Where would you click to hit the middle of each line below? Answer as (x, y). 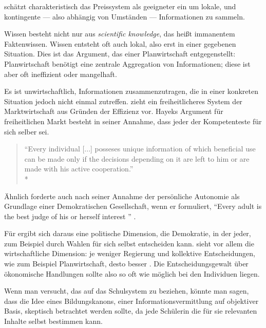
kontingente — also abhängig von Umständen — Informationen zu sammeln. (125, 16)
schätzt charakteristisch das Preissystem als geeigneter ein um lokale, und (120, 6)
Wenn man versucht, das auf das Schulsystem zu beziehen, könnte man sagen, (127, 291)
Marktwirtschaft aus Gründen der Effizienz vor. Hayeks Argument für (114, 111)
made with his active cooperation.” (79, 169)
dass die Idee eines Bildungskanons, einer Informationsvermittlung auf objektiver (131, 301)
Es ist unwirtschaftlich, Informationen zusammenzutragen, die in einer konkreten (131, 91)
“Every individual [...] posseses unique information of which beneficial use (140, 149)
